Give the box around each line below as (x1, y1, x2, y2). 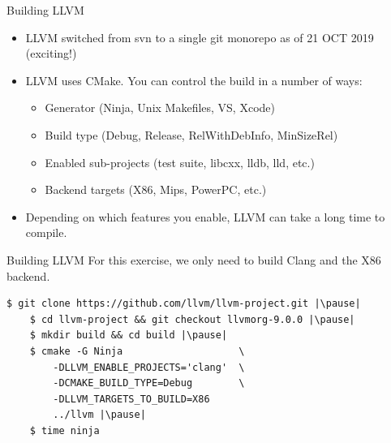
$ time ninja (29, 424, 100, 437)
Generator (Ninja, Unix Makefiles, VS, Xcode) (45, 99, 275, 116)
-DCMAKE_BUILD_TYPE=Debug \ (53, 377, 245, 389)
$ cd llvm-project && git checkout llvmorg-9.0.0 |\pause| (29, 313, 355, 325)
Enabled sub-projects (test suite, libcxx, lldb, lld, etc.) (45, 153, 315, 170)
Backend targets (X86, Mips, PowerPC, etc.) (45, 181, 267, 198)
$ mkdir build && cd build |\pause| (29, 329, 228, 342)
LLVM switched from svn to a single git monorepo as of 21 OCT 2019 (25, 28, 374, 45)
